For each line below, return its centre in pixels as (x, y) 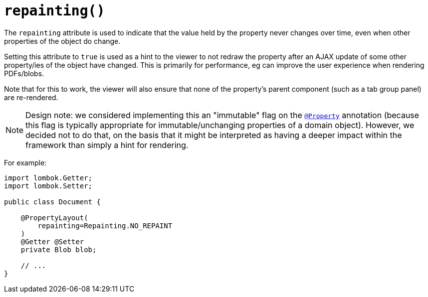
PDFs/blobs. (24, 73)
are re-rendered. (31, 97)
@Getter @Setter (52, 241)
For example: (25, 162)
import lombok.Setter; (48, 186)
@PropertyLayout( (54, 218)
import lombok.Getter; (48, 178)
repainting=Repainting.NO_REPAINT (105, 225)
